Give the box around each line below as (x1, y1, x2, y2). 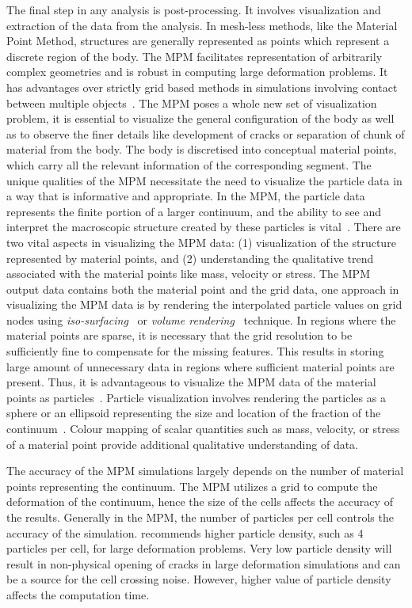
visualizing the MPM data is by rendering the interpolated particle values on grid (6, 296, 402, 313)
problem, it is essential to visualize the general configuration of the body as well (6, 110, 395, 127)
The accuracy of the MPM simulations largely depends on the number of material (6, 462, 404, 479)
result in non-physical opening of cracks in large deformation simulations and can (6, 555, 401, 572)
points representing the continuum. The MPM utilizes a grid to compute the (6, 477, 378, 494)
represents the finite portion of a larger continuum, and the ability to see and (6, 203, 381, 219)
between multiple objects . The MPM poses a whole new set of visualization (6, 94, 377, 111)
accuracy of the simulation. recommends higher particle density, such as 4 (6, 524, 364, 541)
